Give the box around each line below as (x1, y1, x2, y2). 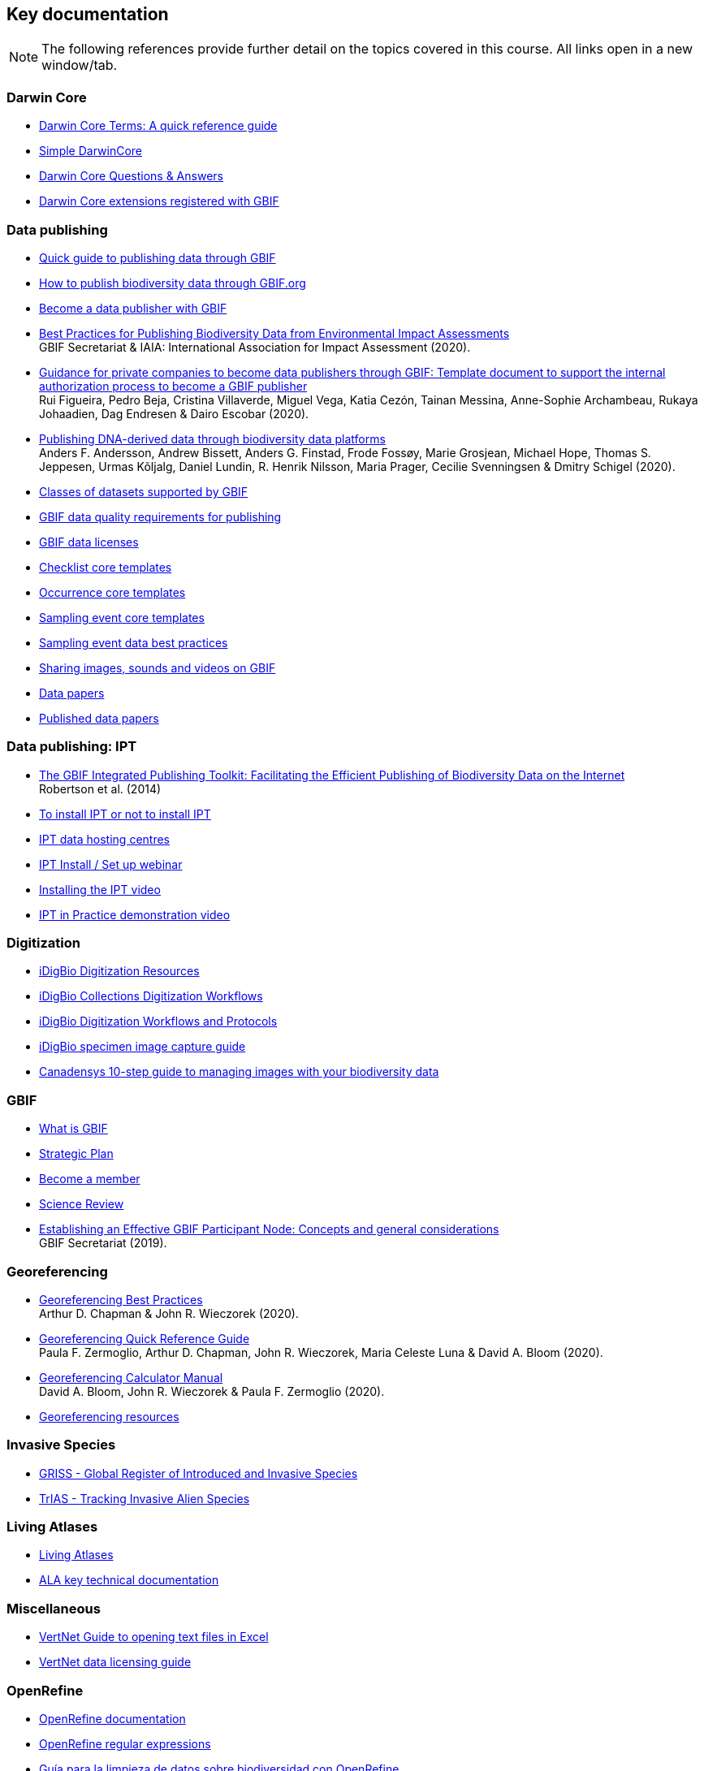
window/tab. (41, 57, 118, 74)
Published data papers (39, 711, 159, 725)
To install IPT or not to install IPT (39, 806, 211, 821)
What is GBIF (39, 1121, 108, 1136)
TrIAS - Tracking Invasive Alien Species (39, 1491, 250, 1505)
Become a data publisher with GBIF (39, 300, 227, 315)
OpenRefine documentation (39, 1711, 186, 1726)
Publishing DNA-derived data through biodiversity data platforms (39, 431, 386, 446)
